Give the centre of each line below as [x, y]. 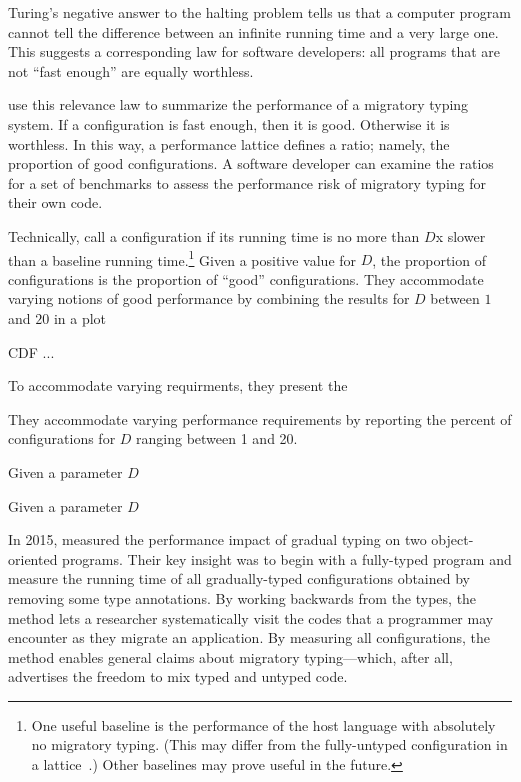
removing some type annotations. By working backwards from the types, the [242, 597]
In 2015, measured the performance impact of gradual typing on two [217, 539]
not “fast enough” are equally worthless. [131, 70]
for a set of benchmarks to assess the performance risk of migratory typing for [247, 182]
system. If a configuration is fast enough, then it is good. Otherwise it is [229, 123]
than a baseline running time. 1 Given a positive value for [182, 258]
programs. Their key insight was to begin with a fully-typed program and [287, 558]
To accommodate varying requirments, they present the [178, 385]
